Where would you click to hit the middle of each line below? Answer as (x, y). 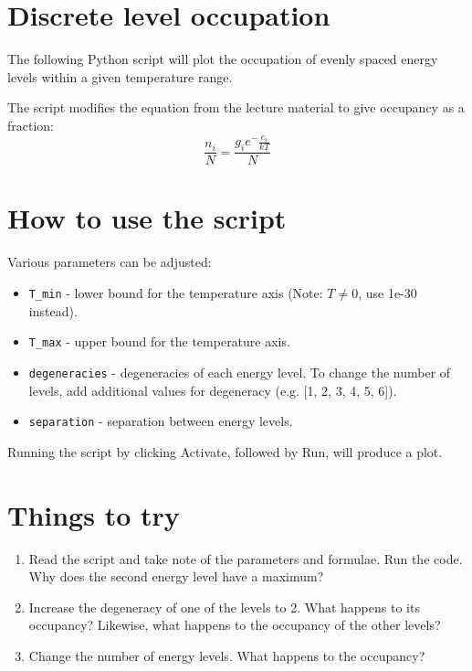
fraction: (31, 125)
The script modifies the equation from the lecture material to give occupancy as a (236, 107)
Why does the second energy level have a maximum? (176, 576)
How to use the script (147, 218)
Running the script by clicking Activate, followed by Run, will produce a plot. (225, 451)
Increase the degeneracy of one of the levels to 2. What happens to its (224, 607)
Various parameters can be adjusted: (110, 262)
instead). (53, 310)
